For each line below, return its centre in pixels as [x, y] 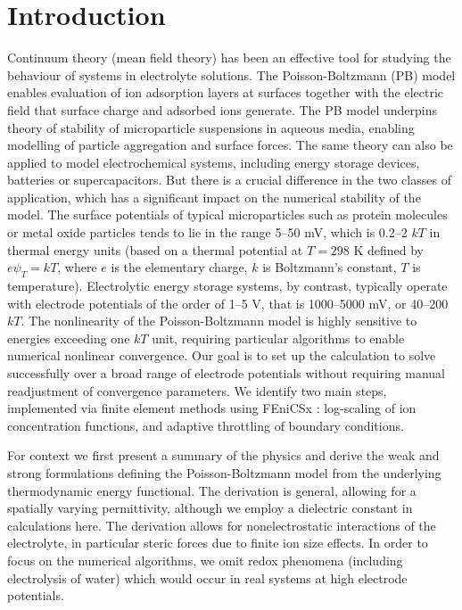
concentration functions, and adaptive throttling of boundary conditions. [206, 425]
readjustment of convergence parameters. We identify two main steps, [197, 390]
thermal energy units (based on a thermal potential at [155, 249]
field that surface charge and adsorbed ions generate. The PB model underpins [222, 109]
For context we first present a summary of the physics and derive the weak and [223, 455]
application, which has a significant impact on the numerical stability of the [214, 197]
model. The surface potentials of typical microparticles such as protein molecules [227, 214]
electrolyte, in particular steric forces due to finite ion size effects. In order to [218, 543]
